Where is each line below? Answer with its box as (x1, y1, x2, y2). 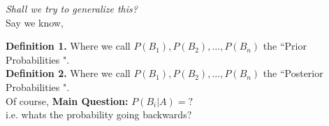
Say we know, (6, 15, 64, 29)
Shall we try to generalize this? (6, 1, 138, 15)
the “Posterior (263, 66, 323, 80)
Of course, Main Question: (6, 93, 129, 108)
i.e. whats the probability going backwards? (6, 107, 192, 122)
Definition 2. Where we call (6, 66, 131, 80)
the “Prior (263, 38, 307, 53)
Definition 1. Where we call (6, 38, 131, 53)
